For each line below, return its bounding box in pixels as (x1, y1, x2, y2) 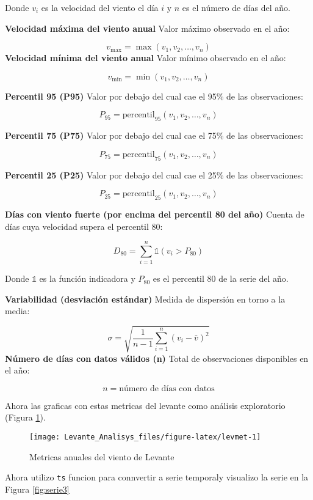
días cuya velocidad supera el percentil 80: (5, 219, 163, 232)
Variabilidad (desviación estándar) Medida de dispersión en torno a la (5, 292, 286, 305)
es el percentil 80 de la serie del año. (153, 272, 289, 285)
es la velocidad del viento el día (41, 1, 159, 13)
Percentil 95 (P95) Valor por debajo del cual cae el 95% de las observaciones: (5, 89, 303, 102)
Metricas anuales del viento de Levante (29, 450, 174, 463)
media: (5, 304, 30, 317)
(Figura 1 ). (5, 411, 46, 424)
